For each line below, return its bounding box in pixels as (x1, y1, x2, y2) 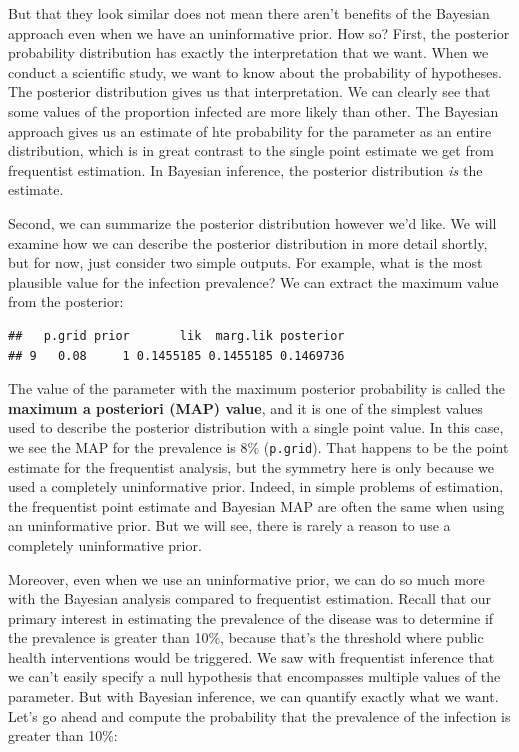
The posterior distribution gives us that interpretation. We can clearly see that (8, 81, 491, 102)
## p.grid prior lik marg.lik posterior (8, 328, 345, 343)
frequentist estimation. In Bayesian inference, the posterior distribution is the (8, 159, 483, 180)
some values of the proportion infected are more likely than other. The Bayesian (8, 100, 499, 121)
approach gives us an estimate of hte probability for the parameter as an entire (8, 120, 492, 141)
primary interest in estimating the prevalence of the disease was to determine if (8, 607, 494, 628)
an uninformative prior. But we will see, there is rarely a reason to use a (8, 515, 451, 536)
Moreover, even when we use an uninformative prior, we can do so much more (8, 568, 485, 589)
